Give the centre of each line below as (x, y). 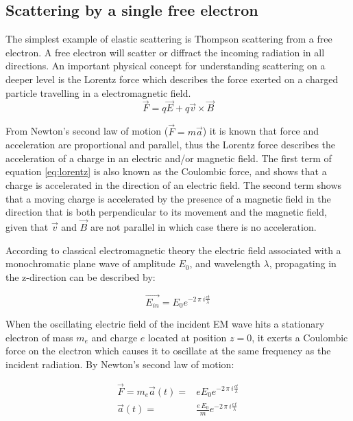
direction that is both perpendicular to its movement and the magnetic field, (166, 212)
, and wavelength (225, 263)
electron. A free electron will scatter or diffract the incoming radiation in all (165, 52)
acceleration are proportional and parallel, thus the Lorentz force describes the (171, 145)
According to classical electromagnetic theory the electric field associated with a (173, 250)
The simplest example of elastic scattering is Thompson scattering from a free (169, 39)
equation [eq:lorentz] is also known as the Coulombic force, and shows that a (166, 171)
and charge (114, 337)
